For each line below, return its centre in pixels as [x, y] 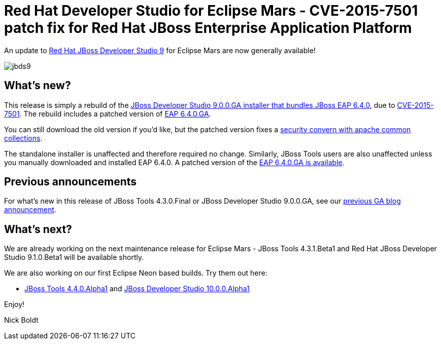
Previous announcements [71, 182]
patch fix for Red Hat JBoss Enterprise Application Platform [208, 28]
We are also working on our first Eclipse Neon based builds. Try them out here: [136, 273]
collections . [23, 138]
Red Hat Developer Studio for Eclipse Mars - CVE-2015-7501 [211, 11]
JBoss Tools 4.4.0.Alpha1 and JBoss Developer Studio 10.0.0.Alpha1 [137, 289]
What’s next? [38, 229]
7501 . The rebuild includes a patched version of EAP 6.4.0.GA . [108, 113]
